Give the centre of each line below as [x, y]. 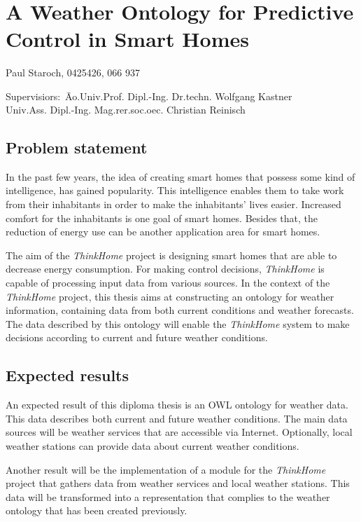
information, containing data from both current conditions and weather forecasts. [180, 310]
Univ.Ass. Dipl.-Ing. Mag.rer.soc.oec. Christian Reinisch [126, 110]
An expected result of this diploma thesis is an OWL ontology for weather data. [177, 405]
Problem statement [77, 147]
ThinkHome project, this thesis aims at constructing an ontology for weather [170, 296]
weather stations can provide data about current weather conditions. [153, 446]
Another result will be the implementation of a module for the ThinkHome [166, 469]
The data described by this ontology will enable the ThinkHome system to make [178, 323]
